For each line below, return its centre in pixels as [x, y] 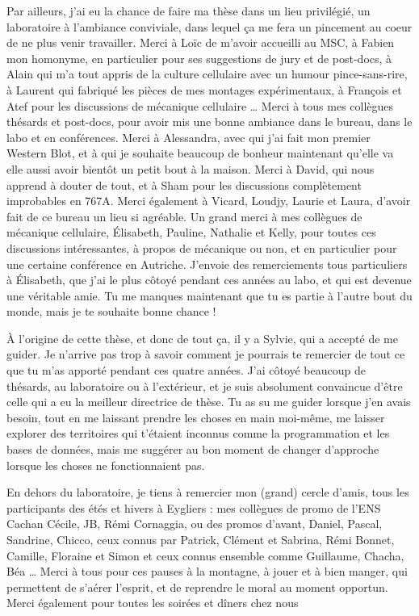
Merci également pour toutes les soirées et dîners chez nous [153, 603]
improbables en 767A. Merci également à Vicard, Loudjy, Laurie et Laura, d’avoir [209, 201]
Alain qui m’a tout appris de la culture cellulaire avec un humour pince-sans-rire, [207, 74]
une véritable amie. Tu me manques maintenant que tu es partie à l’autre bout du [209, 295]
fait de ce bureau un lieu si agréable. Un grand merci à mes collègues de [184, 216]
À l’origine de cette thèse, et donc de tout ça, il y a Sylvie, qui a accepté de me [202, 338]
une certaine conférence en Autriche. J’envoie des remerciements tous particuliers [207, 264]
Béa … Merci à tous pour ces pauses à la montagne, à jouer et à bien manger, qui [207, 571]
